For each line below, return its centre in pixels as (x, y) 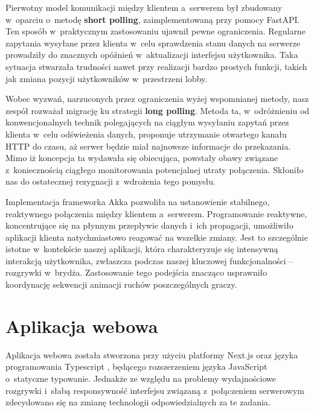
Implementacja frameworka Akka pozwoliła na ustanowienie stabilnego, (138, 201)
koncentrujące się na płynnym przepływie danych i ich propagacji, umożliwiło (149, 225)
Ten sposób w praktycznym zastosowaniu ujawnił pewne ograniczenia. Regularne (155, 31)
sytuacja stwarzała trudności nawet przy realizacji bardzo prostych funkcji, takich (156, 66)
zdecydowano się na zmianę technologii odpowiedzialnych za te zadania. (138, 402)
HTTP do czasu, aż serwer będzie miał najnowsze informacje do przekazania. (148, 146)
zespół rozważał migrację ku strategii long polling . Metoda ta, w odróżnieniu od (158, 110)
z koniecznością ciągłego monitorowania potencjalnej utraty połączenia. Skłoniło (155, 169)
